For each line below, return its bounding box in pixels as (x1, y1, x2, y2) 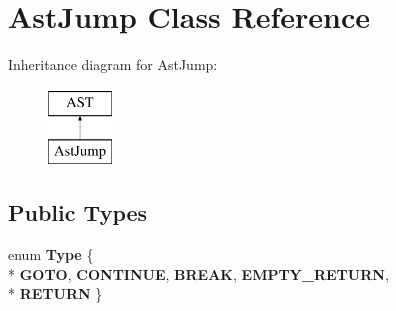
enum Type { (8, 244, 94, 265)
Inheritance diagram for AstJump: (8, 54, 218, 75)
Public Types (8, 197, 148, 228)
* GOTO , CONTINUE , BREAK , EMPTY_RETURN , (8, 263, 389, 284)
